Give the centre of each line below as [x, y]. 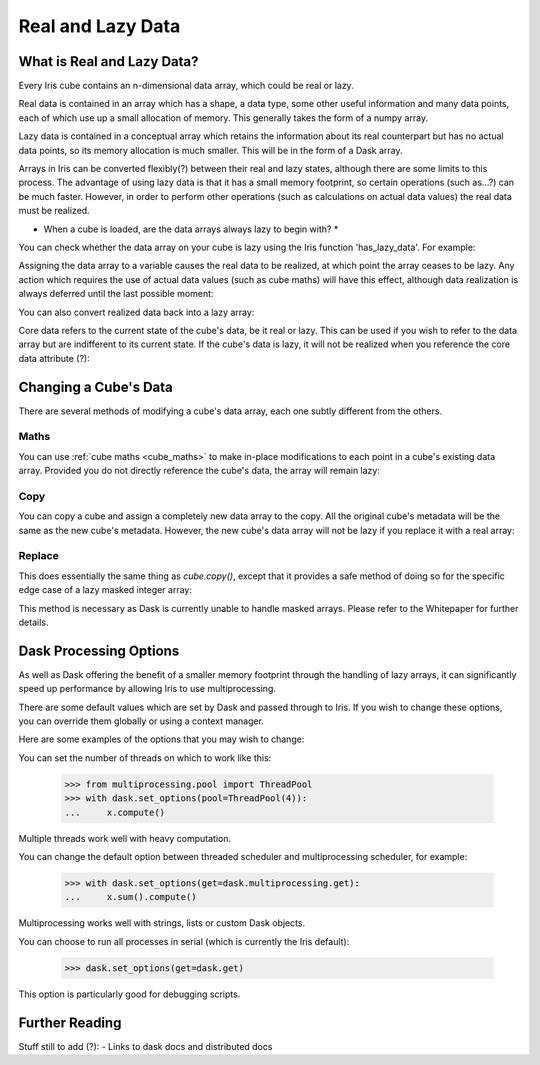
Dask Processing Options [99, 650]
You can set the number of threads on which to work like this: [145, 757]
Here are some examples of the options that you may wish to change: [161, 739]
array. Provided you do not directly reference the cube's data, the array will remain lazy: [199, 471]
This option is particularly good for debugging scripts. [129, 994]
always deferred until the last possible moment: [116, 294]
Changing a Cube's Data [96, 386]
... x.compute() [114, 812]
